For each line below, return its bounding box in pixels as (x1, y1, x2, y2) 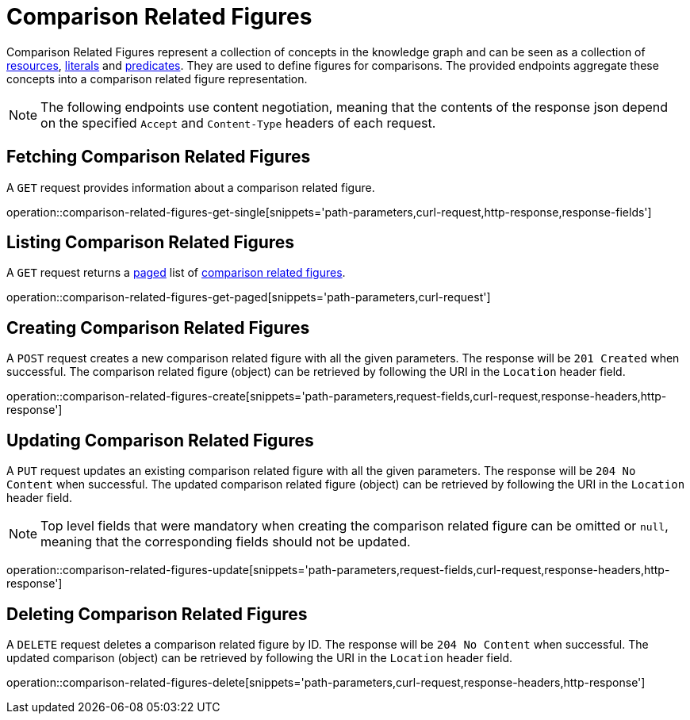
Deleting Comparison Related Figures (6, 603, 308, 624)
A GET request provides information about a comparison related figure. (6, 180, 375, 194)
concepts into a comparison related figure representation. (6, 71, 308, 86)
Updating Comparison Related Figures (6, 430, 314, 450)
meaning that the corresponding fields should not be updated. (40, 534, 411, 550)
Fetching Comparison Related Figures (6, 147, 311, 167)
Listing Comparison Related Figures (6, 232, 295, 253)
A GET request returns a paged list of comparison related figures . (6, 266, 346, 280)
